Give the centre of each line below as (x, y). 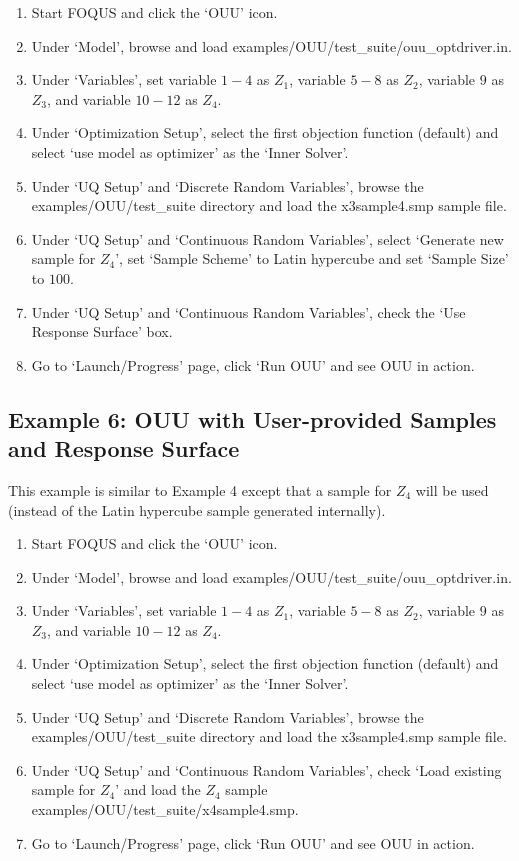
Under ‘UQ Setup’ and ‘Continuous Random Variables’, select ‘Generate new (267, 238)
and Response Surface (124, 448)
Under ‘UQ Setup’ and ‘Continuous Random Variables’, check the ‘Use (248, 311)
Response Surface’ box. (102, 331)
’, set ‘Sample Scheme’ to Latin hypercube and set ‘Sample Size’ (312, 258)
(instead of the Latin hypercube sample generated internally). (197, 509)
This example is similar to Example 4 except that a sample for (200, 489)
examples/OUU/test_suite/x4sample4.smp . (165, 809)
